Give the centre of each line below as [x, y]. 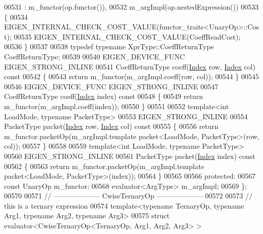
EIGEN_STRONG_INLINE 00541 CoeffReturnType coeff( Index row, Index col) [130, 66]
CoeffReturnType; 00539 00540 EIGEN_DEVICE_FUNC [95, 56]
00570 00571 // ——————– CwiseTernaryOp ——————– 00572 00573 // [128, 196]
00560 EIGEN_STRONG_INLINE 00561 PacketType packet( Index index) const [130, 156]
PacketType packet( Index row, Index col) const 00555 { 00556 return [111, 126]
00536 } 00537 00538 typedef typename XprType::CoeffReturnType [109, 46]
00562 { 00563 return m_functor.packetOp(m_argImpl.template [104, 166]
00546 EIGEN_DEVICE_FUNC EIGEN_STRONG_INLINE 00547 [111, 86]
